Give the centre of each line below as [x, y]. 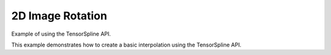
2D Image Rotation [59, 16]
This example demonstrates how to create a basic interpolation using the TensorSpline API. [126, 45]
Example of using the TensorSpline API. [61, 34]
